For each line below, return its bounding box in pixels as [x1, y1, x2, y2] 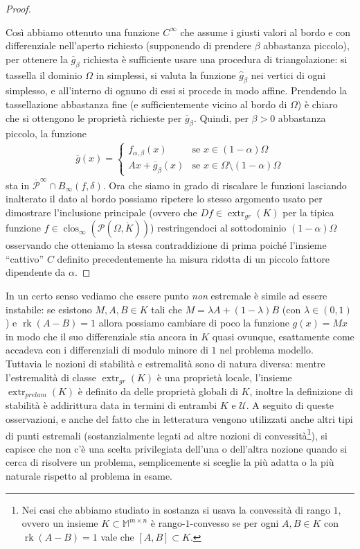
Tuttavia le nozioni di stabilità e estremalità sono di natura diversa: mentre [6, 356, 325, 370]
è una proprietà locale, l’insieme [156, 369, 292, 384]
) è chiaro [297, 96, 338, 111]
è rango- [150, 516, 186, 530]
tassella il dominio [6, 67, 82, 82]
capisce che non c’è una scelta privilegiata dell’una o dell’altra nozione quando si [6, 441, 348, 455]
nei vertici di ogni [251, 67, 326, 82]
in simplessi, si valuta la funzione [96, 67, 236, 82]
